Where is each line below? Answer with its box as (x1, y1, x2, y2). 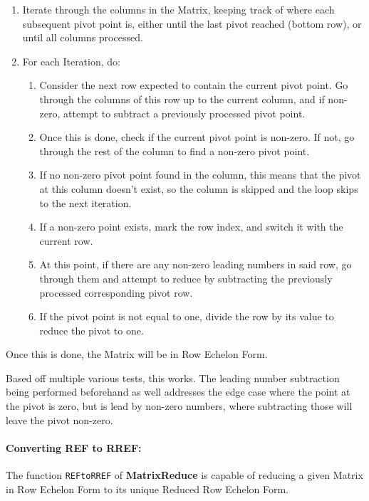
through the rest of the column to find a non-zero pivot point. (39, 143, 310, 158)
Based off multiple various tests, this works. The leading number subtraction (6, 370, 340, 385)
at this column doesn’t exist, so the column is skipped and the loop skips (39, 181, 358, 196)
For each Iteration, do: (22, 53, 120, 68)
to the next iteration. (39, 195, 132, 210)
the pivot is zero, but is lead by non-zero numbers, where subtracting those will (6, 399, 353, 413)
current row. (39, 233, 93, 248)
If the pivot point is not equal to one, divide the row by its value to (39, 309, 334, 324)
